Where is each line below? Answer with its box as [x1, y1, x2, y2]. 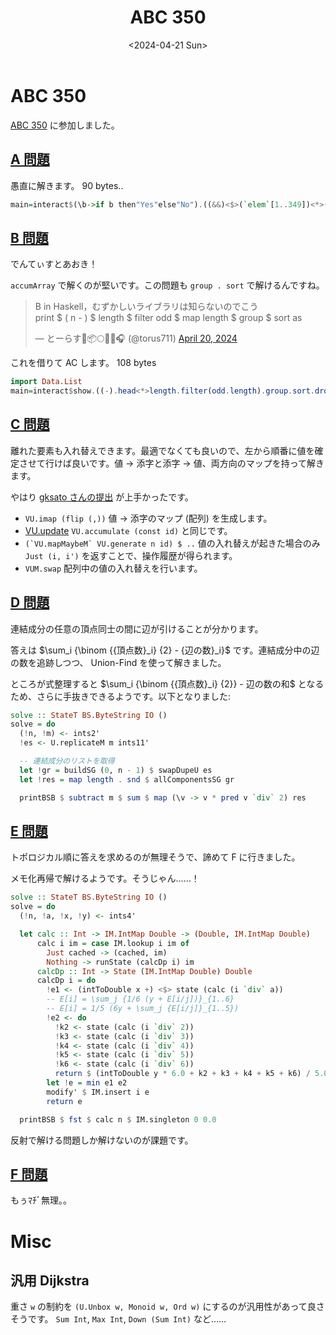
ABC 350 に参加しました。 [10, 119, 120, 131]
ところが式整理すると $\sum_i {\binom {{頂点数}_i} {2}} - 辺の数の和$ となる [10, 677, 325, 690]
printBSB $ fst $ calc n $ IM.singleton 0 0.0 [19, 1114, 217, 1125]
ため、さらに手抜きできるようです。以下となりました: [10, 690, 231, 702]
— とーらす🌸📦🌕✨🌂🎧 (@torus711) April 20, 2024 [34, 332, 238, 345]
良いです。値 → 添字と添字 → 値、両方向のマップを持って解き [71, 457, 325, 469]
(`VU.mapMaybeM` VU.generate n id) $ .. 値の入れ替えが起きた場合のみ [24, 537, 321, 549]
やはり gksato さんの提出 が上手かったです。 [10, 491, 194, 503]
